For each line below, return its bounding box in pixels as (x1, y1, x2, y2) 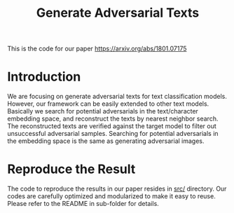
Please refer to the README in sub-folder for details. (7, 200, 159, 208)
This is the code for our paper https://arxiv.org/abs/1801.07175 (7, 44, 187, 53)
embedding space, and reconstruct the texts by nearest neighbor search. (7, 114, 219, 123)
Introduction (7, 69, 81, 85)
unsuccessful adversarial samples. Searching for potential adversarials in (7, 130, 219, 138)
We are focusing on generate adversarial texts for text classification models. (7, 92, 228, 101)
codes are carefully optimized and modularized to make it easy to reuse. (7, 192, 216, 200)
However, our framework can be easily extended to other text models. (7, 99, 209, 108)
